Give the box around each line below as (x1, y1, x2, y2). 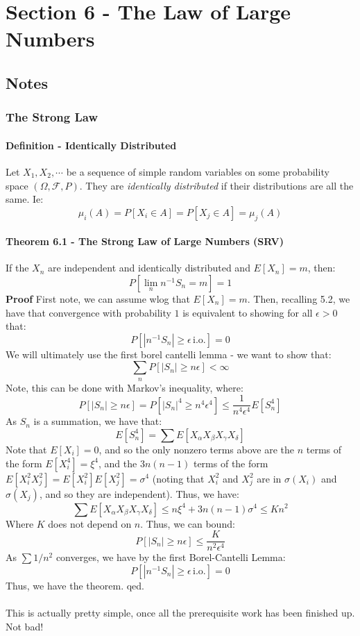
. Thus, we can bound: (140, 516, 235, 530)
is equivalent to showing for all (182, 305, 313, 319)
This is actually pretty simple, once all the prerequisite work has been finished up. (6, 605, 355, 619)
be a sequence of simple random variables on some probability (66, 164, 329, 178)
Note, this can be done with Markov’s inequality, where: (6, 380, 243, 394)
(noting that (152, 471, 205, 485)
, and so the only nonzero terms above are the (98, 442, 295, 456)
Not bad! (6, 619, 44, 633)
